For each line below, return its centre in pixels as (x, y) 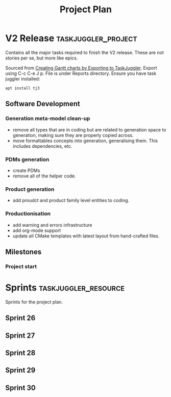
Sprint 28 (20, 353)
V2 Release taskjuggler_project (71, 38)
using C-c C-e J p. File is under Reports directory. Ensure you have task (81, 73)
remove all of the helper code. (44, 176)
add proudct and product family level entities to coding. (71, 201)
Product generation (30, 189)
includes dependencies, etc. (42, 146)
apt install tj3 (22, 88)
